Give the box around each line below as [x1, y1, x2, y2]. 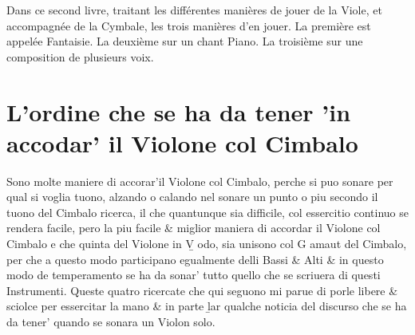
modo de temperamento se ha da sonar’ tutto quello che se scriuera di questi [6, 266, 381, 283]
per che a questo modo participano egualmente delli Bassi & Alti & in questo [6, 250, 384, 267]
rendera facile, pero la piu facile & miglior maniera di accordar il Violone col [6, 219, 381, 236]
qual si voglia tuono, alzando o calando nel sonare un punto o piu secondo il [6, 188, 378, 205]
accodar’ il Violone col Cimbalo [6, 126, 358, 159]
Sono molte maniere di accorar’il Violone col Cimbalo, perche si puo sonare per [6, 172, 393, 189]
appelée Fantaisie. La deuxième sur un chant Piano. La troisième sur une [6, 33, 363, 49]
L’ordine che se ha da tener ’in [6, 95, 351, 128]
